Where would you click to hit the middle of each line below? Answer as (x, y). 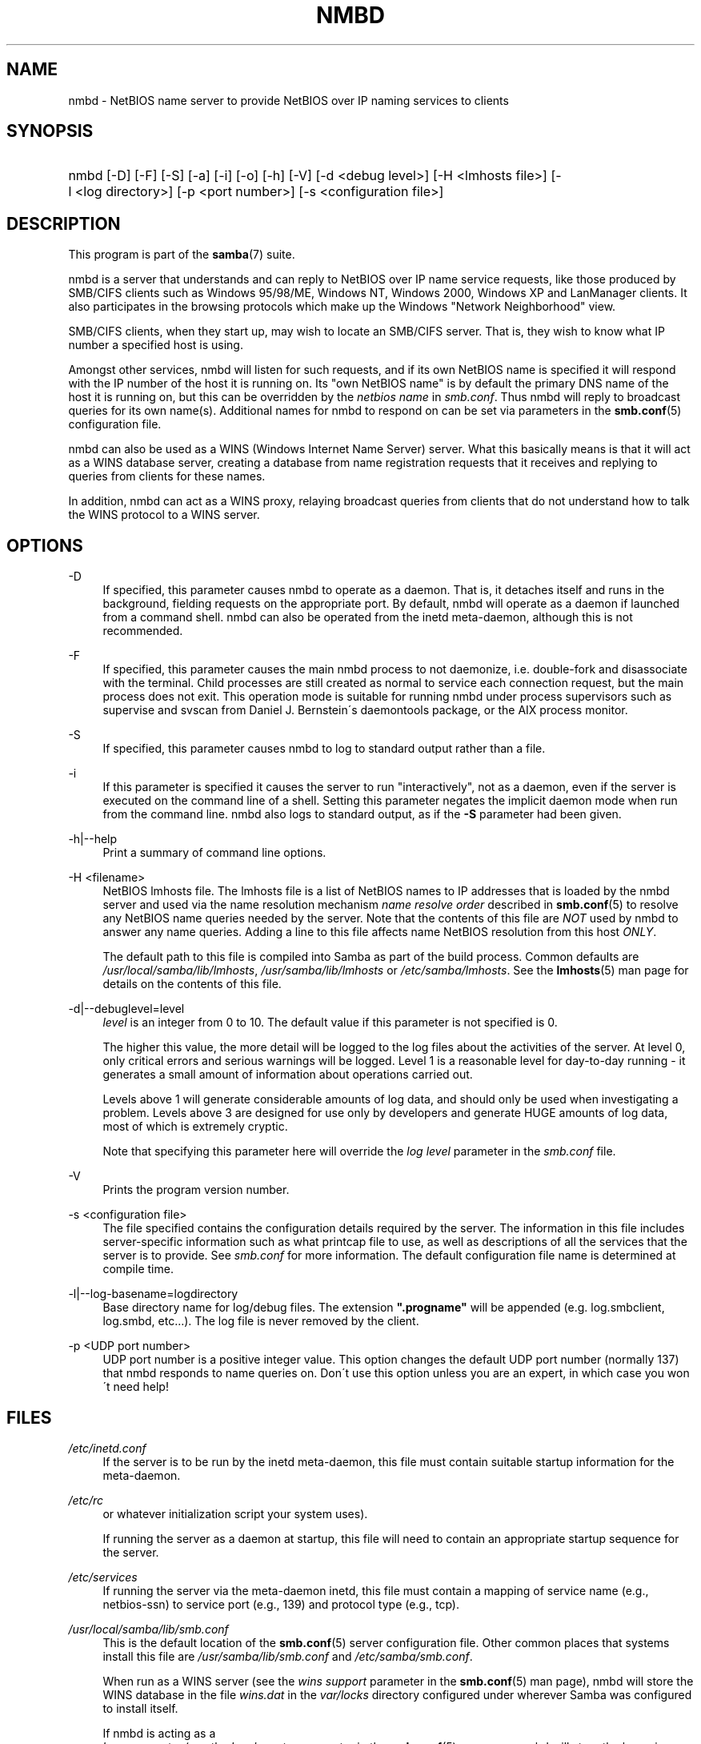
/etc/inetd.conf (107, 1448)
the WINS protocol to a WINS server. (164, 515)
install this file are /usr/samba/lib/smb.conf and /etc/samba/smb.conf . (288, 1656)
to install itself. (140, 1708)
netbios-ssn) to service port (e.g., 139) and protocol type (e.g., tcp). (281, 1604)
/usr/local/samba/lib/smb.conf (148, 1629)
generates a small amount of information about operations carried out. (288, 1075)
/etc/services (103, 1577)
